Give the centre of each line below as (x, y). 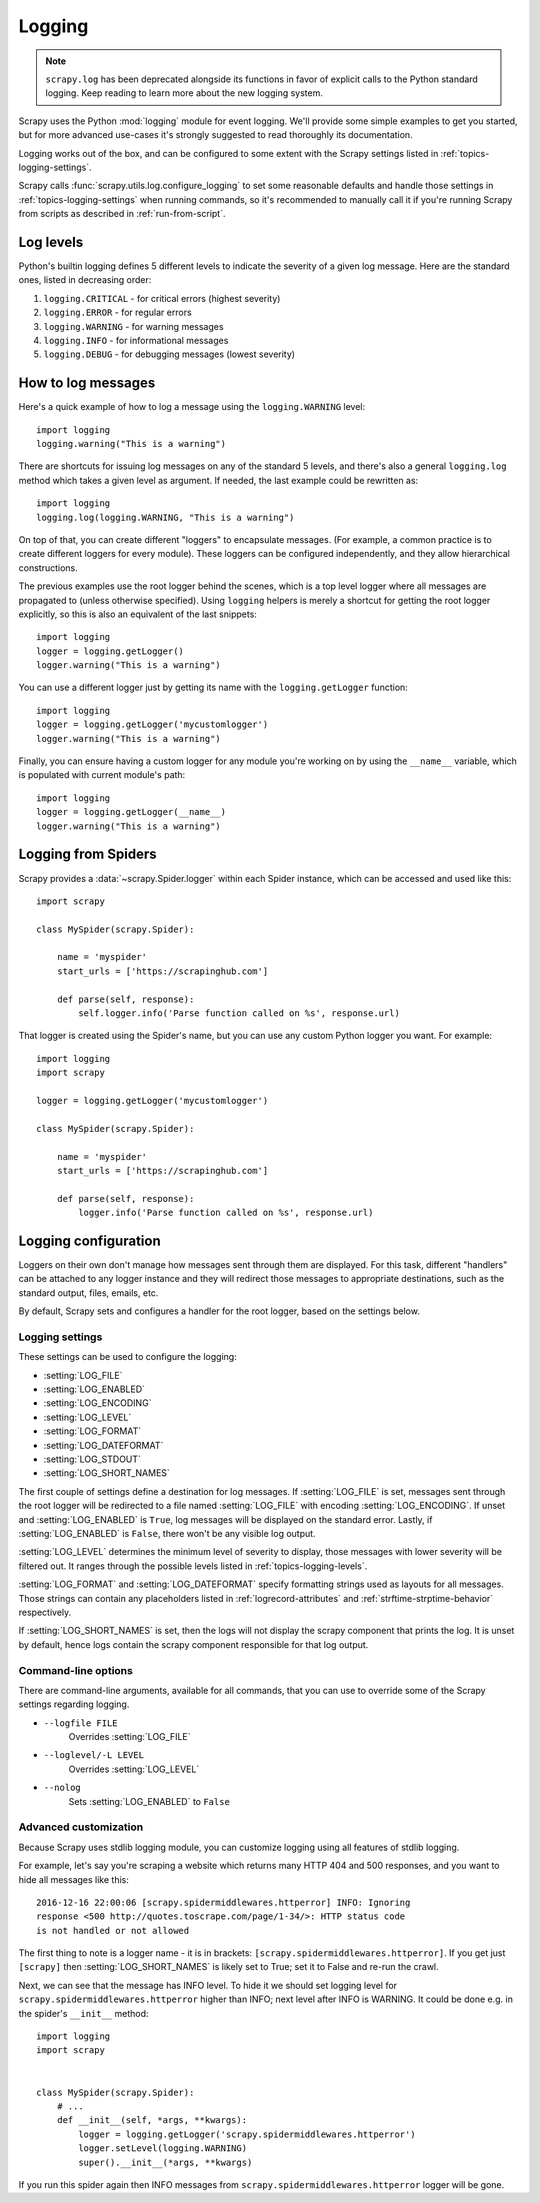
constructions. (48, 567)
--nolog (62, 1788)
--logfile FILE (81, 1723)
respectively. (45, 1612)
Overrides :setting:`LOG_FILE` (129, 1737)
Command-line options (76, 1670)
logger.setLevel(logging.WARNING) (163, 2148)
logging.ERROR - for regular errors (117, 312)
